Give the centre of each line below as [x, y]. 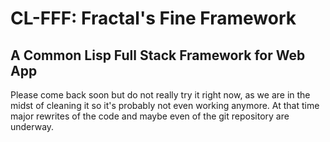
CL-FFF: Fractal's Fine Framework [153, 18]
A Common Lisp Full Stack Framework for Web [158, 55]
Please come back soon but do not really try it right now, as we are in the [160, 95]
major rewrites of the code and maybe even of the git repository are [150, 116]
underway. [32, 126]
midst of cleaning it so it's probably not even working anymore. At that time [165, 105]
